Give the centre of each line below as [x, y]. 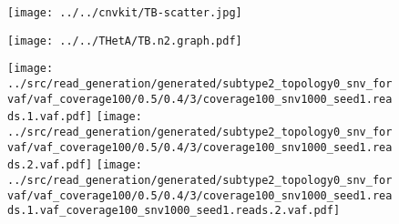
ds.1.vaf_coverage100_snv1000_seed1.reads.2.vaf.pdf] [174, 211]
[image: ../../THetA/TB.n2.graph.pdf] [125, 41]
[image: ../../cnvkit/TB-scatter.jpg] [125, 13]
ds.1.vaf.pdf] [50, 117]
